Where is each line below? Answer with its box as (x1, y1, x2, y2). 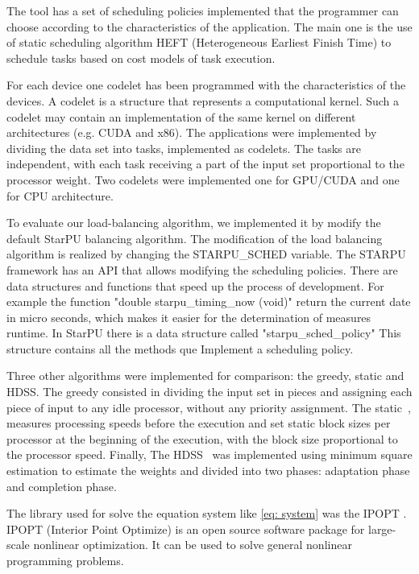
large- (367, 520, 396, 537)
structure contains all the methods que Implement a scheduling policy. (6, 340, 354, 357)
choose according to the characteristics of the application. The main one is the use (6, 18, 413, 35)
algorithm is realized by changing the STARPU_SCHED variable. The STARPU (6, 246, 406, 262)
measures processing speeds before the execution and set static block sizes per (6, 415, 391, 432)
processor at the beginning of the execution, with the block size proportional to (6, 430, 398, 447)
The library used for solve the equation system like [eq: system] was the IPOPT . (6, 505, 407, 522)
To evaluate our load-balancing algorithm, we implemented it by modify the (6, 214, 381, 231)
